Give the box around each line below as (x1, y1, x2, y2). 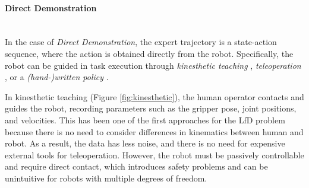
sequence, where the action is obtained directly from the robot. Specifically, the (5, 47, 294, 59)
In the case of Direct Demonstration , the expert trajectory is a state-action (5, 36, 277, 48)
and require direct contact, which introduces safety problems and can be (5, 160, 268, 173)
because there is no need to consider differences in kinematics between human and (5, 125, 304, 138)
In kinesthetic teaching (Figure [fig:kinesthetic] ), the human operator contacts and (5, 90, 304, 103)
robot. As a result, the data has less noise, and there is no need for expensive (5, 137, 285, 149)
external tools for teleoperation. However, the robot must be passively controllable (5, 148, 304, 161)
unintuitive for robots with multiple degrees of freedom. (5, 171, 207, 184)
